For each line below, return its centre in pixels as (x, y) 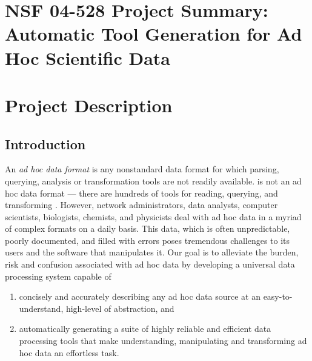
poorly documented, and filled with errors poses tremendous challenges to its (148, 240)
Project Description (89, 105)
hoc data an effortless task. (69, 352)
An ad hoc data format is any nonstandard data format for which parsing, (142, 169)
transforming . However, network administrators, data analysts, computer (141, 205)
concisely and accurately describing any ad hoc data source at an (140, 296)
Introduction (45, 143)
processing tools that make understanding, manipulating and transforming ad (163, 341)
